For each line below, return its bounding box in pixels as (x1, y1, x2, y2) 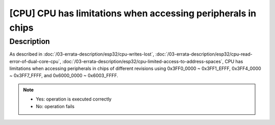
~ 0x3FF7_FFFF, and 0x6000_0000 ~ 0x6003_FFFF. (9, 72, 118, 79)
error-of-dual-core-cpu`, (9, 58, 61, 64)
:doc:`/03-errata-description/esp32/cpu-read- (155, 51, 253, 57)
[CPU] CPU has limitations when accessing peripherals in (9, 8, 257, 19)
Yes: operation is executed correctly (36, 96, 112, 102)
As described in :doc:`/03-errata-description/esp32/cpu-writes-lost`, (9, 51, 155, 57)
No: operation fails (36, 103, 75, 109)
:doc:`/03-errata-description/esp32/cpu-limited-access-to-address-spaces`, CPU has (62, 58, 243, 64)
